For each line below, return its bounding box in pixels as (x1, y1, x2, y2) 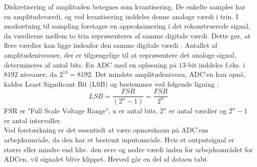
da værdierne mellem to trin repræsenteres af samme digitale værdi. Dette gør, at (4, 30, 251, 40)
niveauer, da (20, 69, 57, 79)
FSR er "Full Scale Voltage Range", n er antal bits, (4, 105, 158, 116)
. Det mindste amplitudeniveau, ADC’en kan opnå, (91, 69, 246, 79)
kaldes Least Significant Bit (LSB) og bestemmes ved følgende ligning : (4, 78, 219, 89)
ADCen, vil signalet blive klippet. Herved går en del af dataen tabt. (4, 154, 209, 164)
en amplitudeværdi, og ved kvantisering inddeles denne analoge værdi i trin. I (4, 11, 239, 21)
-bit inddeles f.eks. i (185, 59, 245, 69)
